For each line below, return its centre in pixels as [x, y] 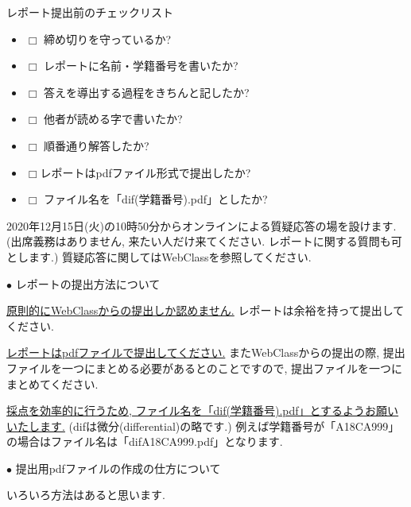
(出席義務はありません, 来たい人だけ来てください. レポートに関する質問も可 [204, 241]
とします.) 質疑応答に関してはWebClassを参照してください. [159, 256]
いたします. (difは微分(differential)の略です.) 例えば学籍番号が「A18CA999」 [203, 426]
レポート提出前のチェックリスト [90, 12]
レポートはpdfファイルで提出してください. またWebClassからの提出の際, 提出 [206, 352]
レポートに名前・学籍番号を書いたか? [141, 66]
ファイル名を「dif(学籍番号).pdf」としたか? [156, 199]
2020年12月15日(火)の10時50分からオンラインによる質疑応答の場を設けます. [202, 225]
